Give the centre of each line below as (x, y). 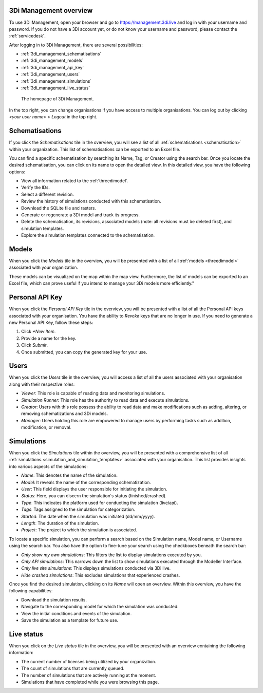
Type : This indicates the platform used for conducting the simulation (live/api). (100, 503)
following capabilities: (31, 591)
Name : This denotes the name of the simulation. (69, 475)
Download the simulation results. (54, 599)
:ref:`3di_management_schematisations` (61, 54)
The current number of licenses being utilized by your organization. (89, 661)
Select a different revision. (47, 194)
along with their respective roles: (42, 384)
